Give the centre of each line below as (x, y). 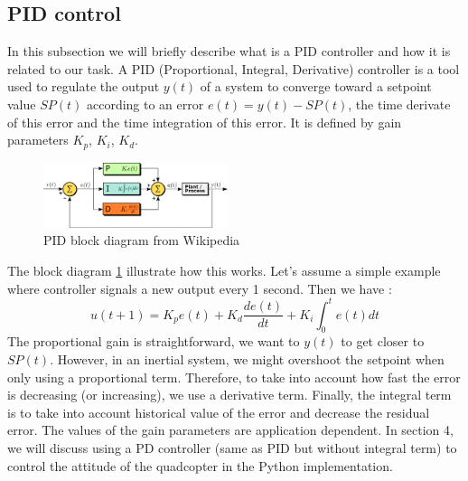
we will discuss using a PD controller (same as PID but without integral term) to (232, 448)
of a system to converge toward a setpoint (316, 86)
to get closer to (383, 341)
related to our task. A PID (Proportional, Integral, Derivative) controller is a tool (234, 68)
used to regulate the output (84, 86)
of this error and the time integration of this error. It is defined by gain (205, 122)
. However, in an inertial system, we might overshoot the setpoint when (247, 359)
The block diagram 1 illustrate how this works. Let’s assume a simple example (224, 270)
